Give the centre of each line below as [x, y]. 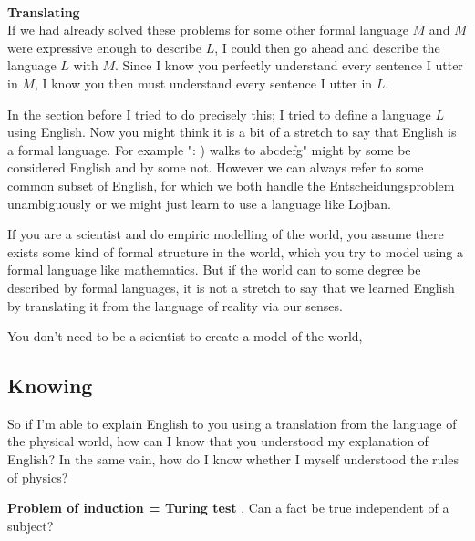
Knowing [50, 385]
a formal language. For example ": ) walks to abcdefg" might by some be [209, 149]
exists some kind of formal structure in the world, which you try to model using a [235, 251]
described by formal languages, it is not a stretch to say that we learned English [231, 287]
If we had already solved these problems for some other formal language [208, 30]
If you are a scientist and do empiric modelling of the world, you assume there [226, 234]
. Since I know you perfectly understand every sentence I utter [289, 65]
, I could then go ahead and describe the [327, 47]
